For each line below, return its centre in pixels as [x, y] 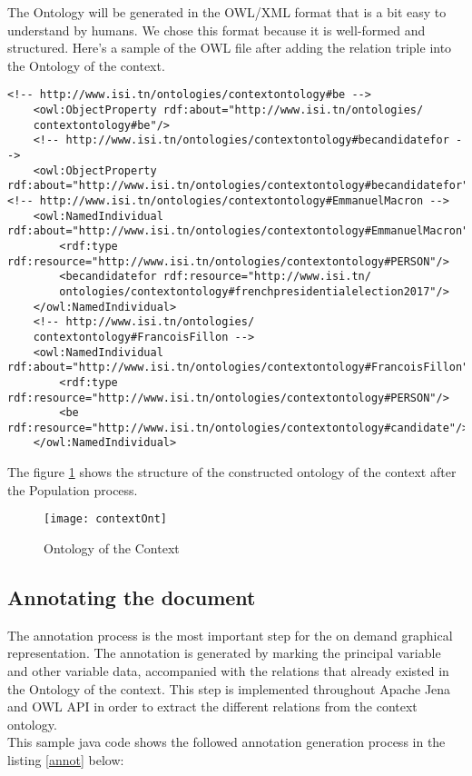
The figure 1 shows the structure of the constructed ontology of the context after [232, 472]
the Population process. [73, 489]
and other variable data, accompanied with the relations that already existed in [228, 670]
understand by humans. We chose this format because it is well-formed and [216, 30]
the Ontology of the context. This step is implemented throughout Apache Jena [229, 688]
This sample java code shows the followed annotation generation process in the [226, 742]
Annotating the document [132, 597]
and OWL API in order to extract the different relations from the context [212, 706]
